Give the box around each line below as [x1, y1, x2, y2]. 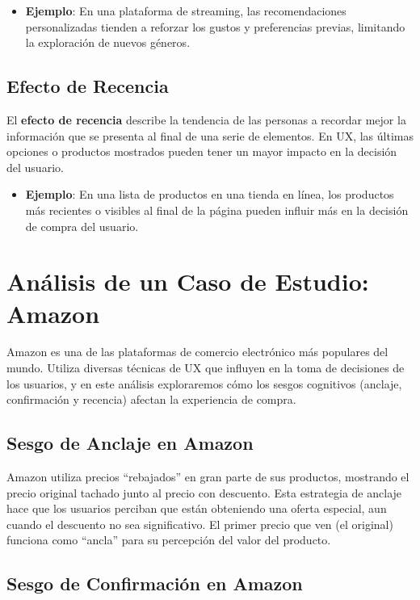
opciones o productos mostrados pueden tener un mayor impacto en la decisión [6, 143, 397, 160]
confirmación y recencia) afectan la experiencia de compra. [6, 391, 296, 408]
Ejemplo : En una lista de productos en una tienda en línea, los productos [25, 186, 394, 203]
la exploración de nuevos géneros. [25, 34, 191, 51]
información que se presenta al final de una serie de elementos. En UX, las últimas [6, 127, 414, 144]
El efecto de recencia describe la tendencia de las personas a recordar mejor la [6, 111, 406, 128]
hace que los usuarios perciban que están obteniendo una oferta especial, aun [6, 500, 387, 517]
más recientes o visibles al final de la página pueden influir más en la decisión [25, 201, 409, 218]
